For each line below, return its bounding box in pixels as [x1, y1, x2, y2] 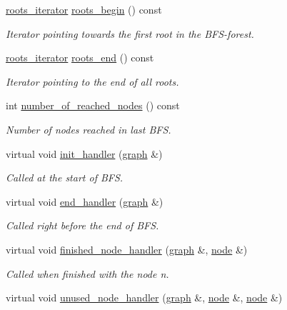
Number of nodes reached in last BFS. [6, 121, 171, 136]
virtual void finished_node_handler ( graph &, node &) [6, 241, 248, 256]
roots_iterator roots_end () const [6, 50, 154, 65]
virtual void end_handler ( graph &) [6, 194, 163, 209]
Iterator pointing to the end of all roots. [6, 74, 179, 89]
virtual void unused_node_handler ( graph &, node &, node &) [6, 290, 283, 305]
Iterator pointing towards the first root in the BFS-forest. [6, 26, 254, 41]
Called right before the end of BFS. [6, 218, 159, 233]
